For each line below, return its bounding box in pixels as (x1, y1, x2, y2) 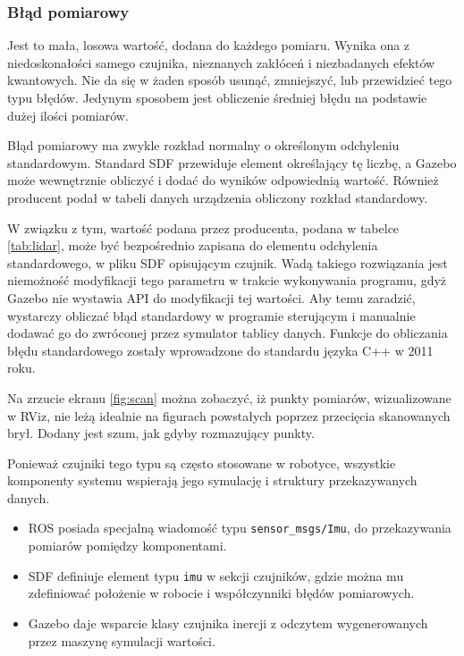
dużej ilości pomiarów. (7, 105, 129, 124)
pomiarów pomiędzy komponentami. (28, 536, 227, 555)
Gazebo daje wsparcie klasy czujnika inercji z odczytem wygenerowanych (28, 613, 428, 632)
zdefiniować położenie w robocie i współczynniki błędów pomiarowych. (28, 584, 415, 602)
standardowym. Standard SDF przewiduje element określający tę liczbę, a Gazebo (7, 153, 457, 172)
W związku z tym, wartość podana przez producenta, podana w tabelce (7, 218, 400, 237)
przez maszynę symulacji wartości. (28, 631, 215, 650)
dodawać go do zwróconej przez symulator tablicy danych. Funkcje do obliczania (7, 324, 448, 342)
